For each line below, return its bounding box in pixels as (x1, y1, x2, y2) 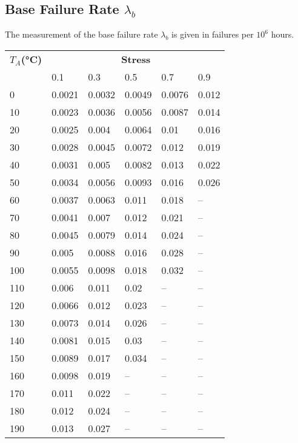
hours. (271, 28, 294, 41)
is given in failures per (171, 28, 254, 41)
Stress (121, 52, 151, 66)
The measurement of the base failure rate (5, 28, 158, 41)
